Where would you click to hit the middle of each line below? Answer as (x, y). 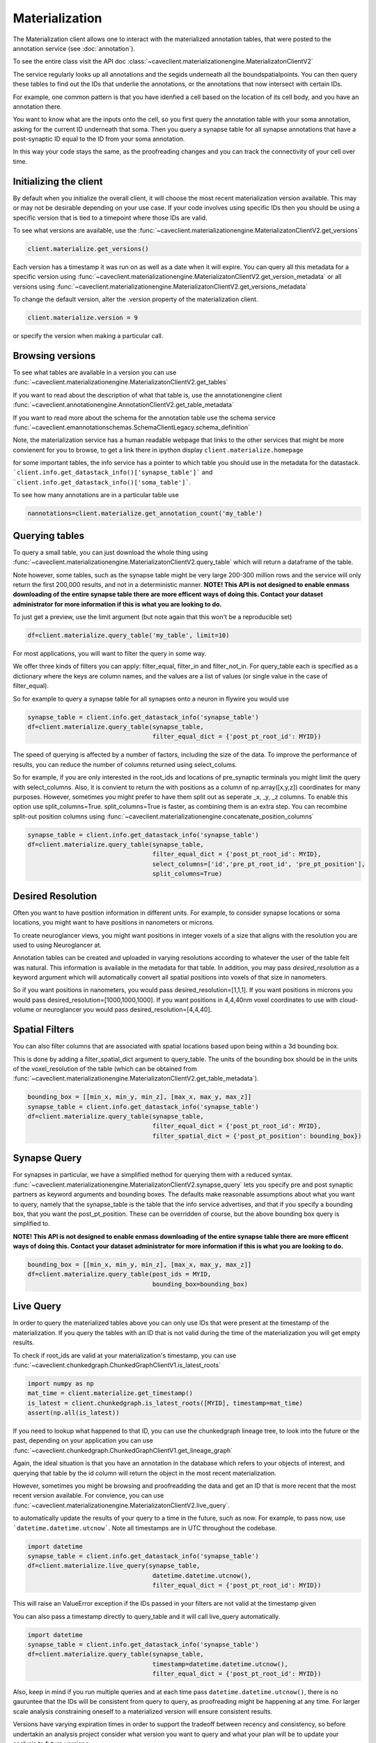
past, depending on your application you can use (83, 1440)
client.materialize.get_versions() (88, 249)
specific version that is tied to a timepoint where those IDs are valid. (110, 218)
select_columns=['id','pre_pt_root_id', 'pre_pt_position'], (259, 864)
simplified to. (31, 1224)
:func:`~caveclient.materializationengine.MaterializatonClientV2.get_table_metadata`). (136, 1079)
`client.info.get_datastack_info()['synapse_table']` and (113, 472)
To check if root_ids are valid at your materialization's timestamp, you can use (125, 1355)
